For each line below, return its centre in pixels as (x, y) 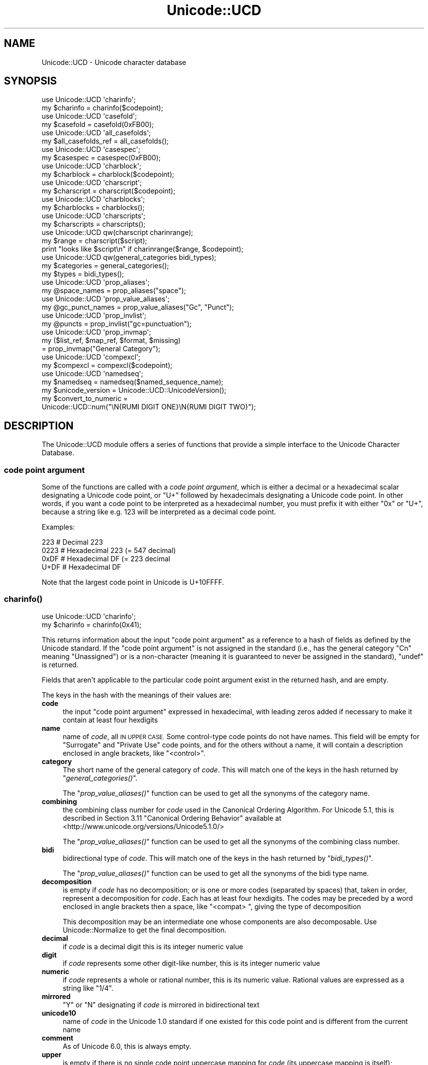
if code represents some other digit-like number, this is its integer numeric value (191, 963)
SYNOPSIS (31, 81)
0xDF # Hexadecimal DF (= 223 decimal (106, 559)
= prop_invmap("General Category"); (101, 349)
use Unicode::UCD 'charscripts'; (94, 216)
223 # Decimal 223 (72, 542)
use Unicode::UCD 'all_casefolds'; (96, 133)
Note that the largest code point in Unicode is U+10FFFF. (133, 582)
